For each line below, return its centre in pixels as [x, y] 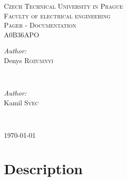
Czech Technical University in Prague [63, 6]
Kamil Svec [21, 102]
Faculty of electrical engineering [57, 15]
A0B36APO [22, 34]
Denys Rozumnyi [29, 60]
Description [44, 168]
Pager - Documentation [40, 25]
